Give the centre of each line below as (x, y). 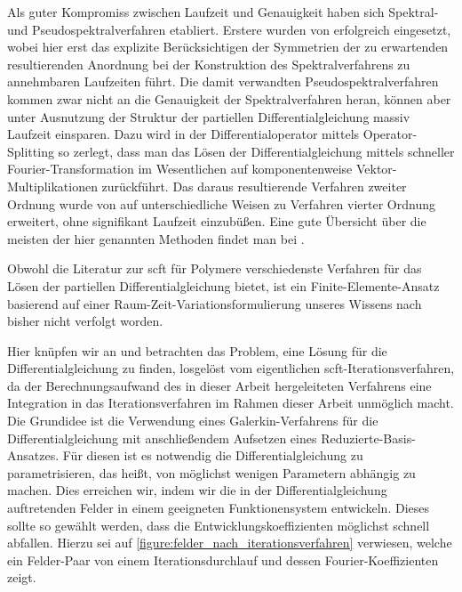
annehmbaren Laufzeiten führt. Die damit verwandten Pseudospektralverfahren (223, 81)
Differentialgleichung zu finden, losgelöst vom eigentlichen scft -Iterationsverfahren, (231, 368)
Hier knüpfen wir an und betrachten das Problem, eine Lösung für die (197, 350)
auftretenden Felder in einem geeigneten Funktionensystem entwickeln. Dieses (219, 508)
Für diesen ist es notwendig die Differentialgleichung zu (213, 455)
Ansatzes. (33, 455)
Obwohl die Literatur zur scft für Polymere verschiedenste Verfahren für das (215, 268)
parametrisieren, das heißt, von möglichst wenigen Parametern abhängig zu (211, 472)
